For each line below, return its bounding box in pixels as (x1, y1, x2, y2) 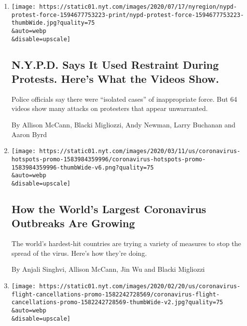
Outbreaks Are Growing (11, 216, 135, 231)
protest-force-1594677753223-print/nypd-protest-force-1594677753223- (11, 11, 244, 18)
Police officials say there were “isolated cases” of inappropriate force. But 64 (11, 93, 237, 104)
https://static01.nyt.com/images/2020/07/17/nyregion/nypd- (39, 3, 237, 10)
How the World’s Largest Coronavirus (11, 201, 206, 216)
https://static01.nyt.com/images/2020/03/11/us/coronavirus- (39, 148, 241, 155)
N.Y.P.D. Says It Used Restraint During (11, 57, 219, 72)
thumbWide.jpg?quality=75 (11, 19, 95, 27)
